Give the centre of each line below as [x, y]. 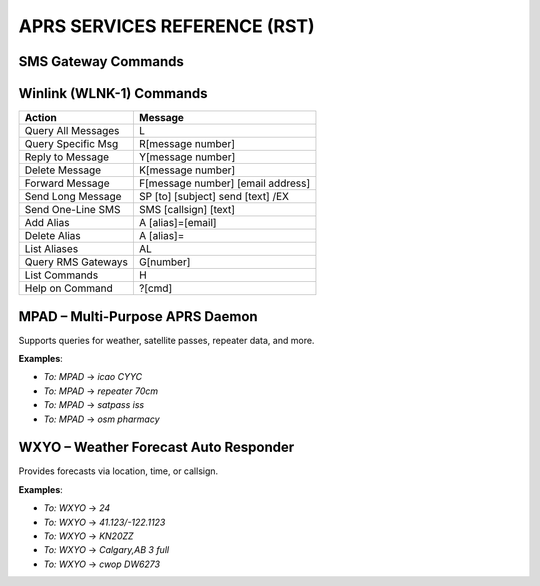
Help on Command [69, 288]
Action [40, 118]
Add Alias [47, 223]
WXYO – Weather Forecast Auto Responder [156, 447]
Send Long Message [73, 197]
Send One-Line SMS [72, 210]
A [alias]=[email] [177, 223]
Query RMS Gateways [76, 262]
